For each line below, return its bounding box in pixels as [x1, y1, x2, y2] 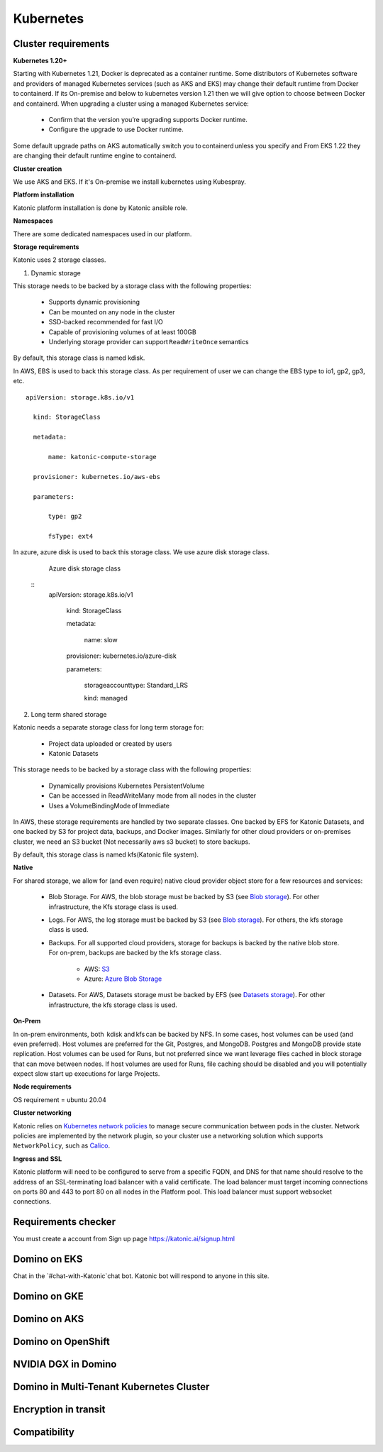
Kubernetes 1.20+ [13, 57, 67, 65]
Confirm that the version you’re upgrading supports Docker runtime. [48, 116, 248, 124]
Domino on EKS [13, 1253, 83, 1265]
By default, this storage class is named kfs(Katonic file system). [13, 850, 199, 859]
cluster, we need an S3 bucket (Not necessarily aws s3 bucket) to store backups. [13, 837, 251, 846]
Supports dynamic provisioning [48, 298, 140, 307]
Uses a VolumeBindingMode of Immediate [48, 801, 170, 810]
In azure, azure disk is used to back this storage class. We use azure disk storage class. [13, 548, 270, 556]
